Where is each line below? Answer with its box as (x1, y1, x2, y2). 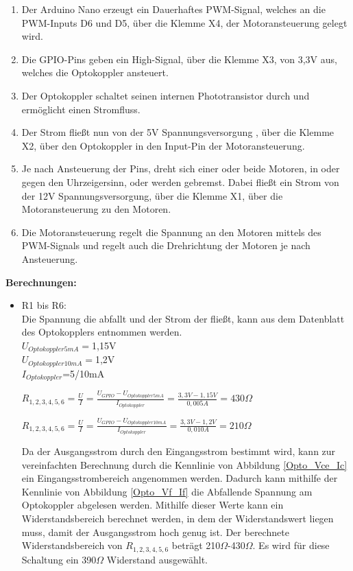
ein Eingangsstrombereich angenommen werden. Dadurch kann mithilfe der (21, 471, 338, 485)
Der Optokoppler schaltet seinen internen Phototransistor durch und (21, 88, 310, 102)
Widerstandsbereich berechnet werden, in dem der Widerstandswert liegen (21, 511, 334, 526)
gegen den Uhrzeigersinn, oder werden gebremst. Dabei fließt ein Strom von (21, 174, 339, 189)
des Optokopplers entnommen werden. (21, 325, 182, 339)
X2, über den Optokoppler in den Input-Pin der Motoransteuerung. (21, 138, 305, 152)
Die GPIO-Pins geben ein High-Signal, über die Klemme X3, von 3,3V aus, (21, 51, 337, 66)
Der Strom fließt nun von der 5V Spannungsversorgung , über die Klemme (21, 125, 334, 139)
